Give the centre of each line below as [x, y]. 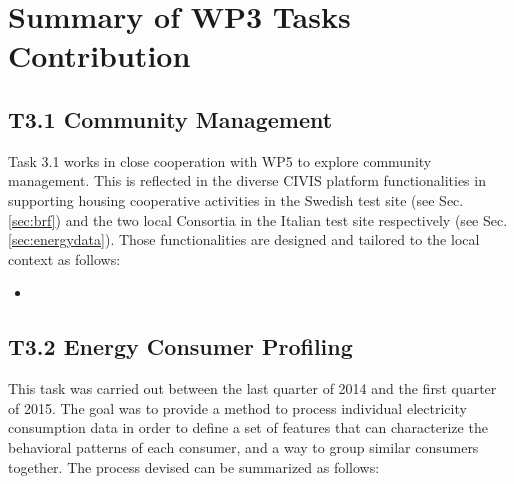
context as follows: [64, 258]
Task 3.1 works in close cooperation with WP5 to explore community [220, 160]
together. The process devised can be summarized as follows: [194, 466]
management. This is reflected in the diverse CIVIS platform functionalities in [247, 180]
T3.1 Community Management [170, 118]
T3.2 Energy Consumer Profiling [180, 346]
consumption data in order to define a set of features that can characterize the [248, 427]
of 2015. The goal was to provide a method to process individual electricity [237, 407]
